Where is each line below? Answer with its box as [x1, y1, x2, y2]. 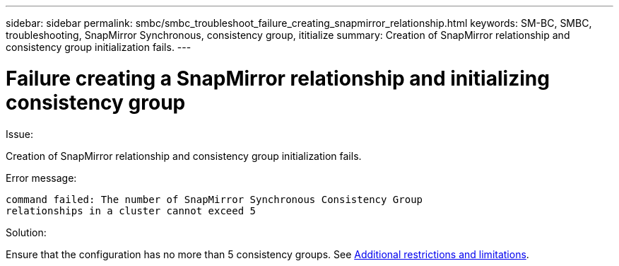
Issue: [6, 127, 34, 140]
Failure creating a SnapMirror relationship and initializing [6, 66, 550, 91]
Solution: [6, 226, 47, 238]
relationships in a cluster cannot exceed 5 [6, 204, 257, 216]
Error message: [6, 171, 77, 184]
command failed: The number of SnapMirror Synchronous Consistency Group [6, 193, 423, 205]
